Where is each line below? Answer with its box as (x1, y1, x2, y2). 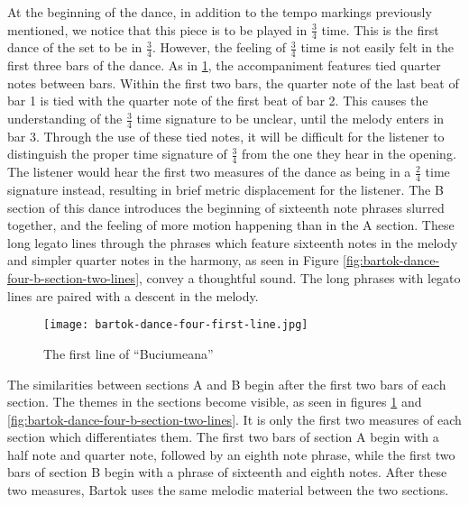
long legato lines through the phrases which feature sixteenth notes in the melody (7, 233, 458, 252)
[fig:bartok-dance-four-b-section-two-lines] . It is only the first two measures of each (7, 409, 462, 428)
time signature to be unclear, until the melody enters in (136, 109, 445, 128)
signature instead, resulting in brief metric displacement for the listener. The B (7, 180, 444, 199)
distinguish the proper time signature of (7, 144, 227, 163)
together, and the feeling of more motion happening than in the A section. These (7, 216, 455, 234)
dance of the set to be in (7, 38, 143, 57)
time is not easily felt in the (300, 38, 455, 57)
